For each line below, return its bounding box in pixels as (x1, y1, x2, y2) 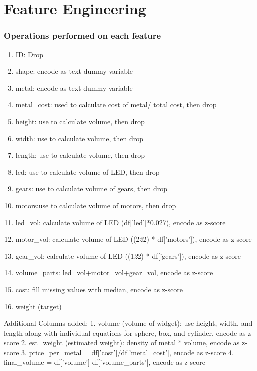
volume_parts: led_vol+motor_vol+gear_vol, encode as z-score (15, 267, 213, 278)
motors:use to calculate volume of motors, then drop (15, 200, 176, 210)
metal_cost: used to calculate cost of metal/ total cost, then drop (15, 99, 217, 110)
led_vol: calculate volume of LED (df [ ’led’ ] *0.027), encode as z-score (15, 217, 226, 227)
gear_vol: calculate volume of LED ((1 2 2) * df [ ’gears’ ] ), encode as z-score (15, 250, 241, 261)
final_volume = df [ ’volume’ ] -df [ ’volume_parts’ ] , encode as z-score (4, 357, 205, 367)
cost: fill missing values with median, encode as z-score (15, 284, 183, 294)
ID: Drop (15, 49, 44, 59)
